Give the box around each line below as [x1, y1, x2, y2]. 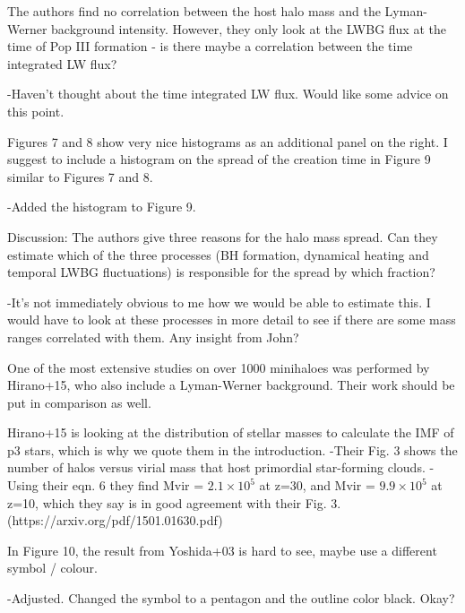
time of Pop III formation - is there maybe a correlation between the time [7, 37, 413, 56]
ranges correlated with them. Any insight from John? [7, 327, 299, 346]
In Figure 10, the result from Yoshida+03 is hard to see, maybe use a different [7, 540, 437, 559]
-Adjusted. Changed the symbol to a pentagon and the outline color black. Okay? [7, 589, 455, 608]
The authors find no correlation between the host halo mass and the [7, 2, 381, 20]
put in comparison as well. [7, 393, 151, 411]
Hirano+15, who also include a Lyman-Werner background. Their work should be [7, 376, 455, 394]
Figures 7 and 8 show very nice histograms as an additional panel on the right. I [7, 132, 448, 151]
